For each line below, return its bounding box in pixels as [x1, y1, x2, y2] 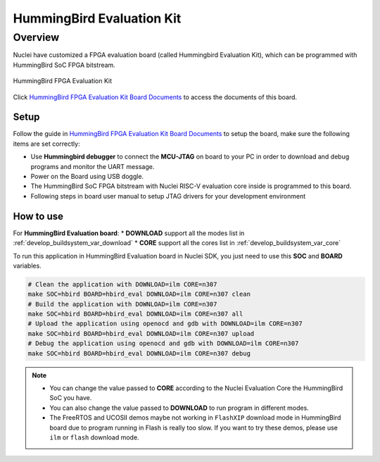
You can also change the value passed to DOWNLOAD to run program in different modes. [49, 404, 309, 412]
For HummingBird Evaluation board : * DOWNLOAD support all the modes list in [13, 229, 245, 237]
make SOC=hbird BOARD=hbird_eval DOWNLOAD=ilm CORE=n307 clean [27, 290, 251, 299]
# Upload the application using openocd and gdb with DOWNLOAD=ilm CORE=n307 [27, 320, 303, 327]
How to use [13, 210, 63, 222]
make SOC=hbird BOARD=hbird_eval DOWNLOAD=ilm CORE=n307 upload [27, 330, 255, 337]
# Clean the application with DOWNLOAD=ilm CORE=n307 [27, 280, 217, 288]
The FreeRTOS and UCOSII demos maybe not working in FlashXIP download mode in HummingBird [49, 413, 341, 422]
